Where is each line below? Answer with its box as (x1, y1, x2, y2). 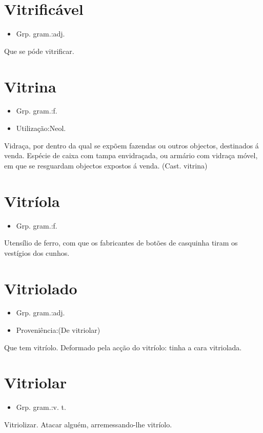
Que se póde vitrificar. (4, 45, 74, 56)
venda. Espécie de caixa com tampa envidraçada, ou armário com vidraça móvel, (4, 150, 258, 161)
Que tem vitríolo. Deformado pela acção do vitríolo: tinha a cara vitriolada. (4, 342, 242, 352)
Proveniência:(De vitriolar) (16, 325, 100, 335)
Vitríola (4, 190, 60, 211)
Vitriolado (4, 277, 77, 298)
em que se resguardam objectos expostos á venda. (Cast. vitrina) (4, 160, 208, 171)
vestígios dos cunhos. (4, 247, 70, 258)
